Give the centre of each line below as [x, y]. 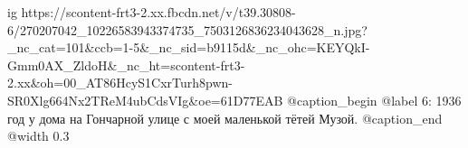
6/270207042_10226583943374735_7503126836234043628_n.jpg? [187, 29]
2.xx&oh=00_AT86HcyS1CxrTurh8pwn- [120, 83]
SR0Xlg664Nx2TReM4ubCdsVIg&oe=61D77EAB [145, 100]
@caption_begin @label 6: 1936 [374, 100]
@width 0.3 [38, 136]
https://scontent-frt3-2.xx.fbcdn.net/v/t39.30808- [158, 12]
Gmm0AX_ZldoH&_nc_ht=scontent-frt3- [126, 65]
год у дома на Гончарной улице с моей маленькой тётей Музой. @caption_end [225, 118]
